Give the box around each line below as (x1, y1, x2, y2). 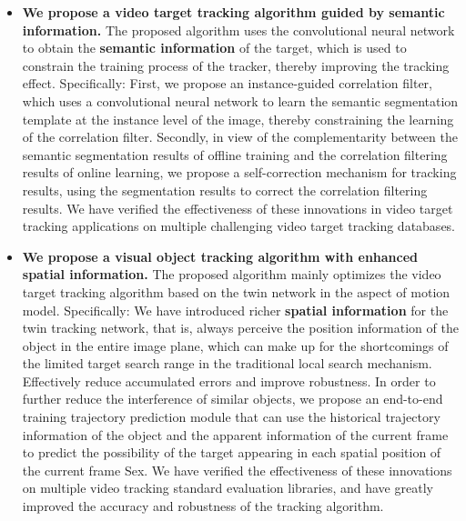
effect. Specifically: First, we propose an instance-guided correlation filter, (22, 74, 432, 93)
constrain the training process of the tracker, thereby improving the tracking (22, 55, 450, 75)
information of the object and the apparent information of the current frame (22, 425, 449, 444)
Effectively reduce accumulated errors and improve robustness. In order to (22, 371, 436, 390)
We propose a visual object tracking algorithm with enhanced (22, 246, 419, 266)
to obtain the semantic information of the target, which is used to (22, 38, 407, 57)
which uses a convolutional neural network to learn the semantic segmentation (22, 91, 459, 110)
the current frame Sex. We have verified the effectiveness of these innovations (22, 460, 452, 479)
